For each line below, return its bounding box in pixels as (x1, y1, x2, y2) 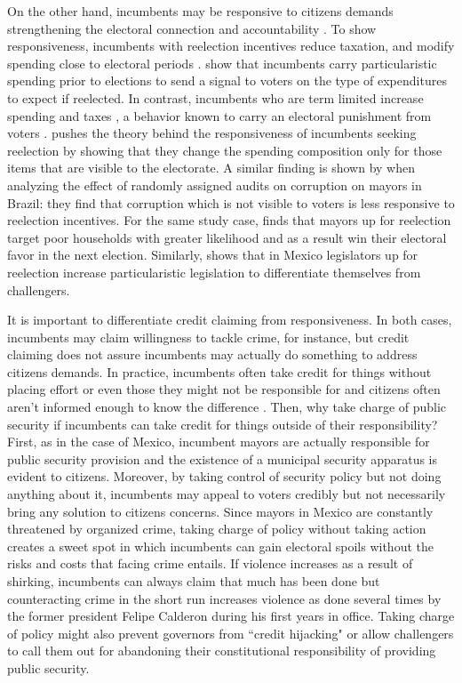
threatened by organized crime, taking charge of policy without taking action (7, 519, 426, 538)
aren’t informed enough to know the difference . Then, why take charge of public (7, 398, 447, 416)
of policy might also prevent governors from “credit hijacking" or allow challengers (7, 623, 454, 642)
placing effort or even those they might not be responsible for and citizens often (7, 380, 441, 398)
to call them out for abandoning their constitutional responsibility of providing (7, 641, 436, 660)
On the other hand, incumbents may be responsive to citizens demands (7, 2, 394, 20)
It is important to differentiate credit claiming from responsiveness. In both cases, (7, 310, 452, 329)
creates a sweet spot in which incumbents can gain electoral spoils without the (7, 536, 434, 555)
